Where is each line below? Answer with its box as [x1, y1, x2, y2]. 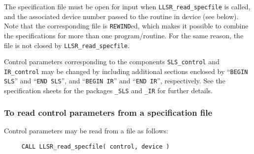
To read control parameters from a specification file [4, 106, 213, 118]
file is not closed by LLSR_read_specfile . [4, 40, 130, 50]
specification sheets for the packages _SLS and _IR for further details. [4, 85, 213, 96]
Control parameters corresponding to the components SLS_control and [4, 56, 220, 67]
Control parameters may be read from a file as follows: [4, 126, 168, 135]
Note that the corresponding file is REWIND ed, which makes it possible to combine [4, 21, 249, 31]
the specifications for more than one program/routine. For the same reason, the [4, 30, 244, 40]
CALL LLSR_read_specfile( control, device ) [21, 143, 170, 150]
